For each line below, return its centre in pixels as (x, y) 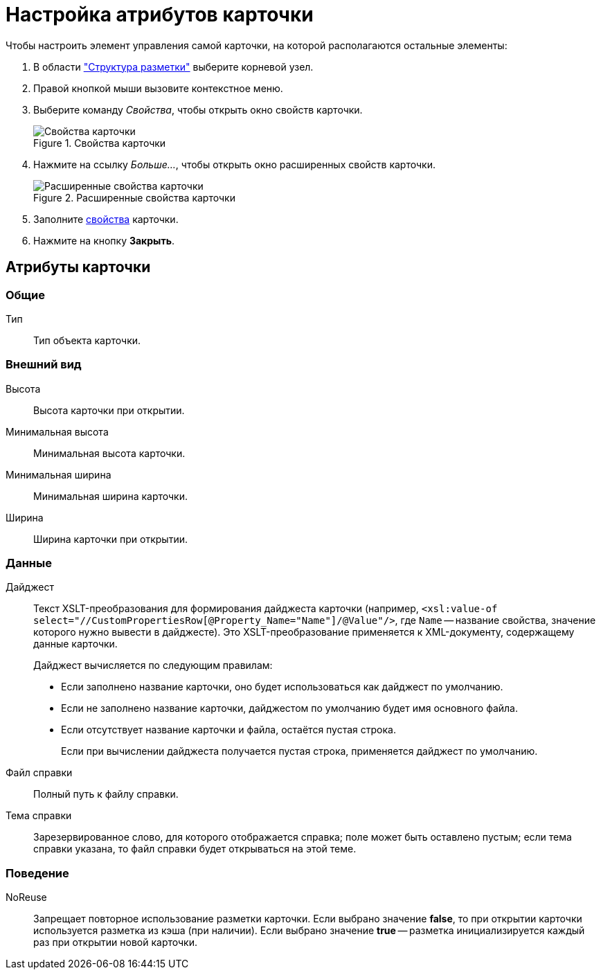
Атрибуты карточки (78, 267)
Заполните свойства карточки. (106, 219)
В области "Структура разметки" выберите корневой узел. (173, 66)
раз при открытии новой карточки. (115, 942)
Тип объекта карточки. (87, 340)
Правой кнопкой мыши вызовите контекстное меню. (158, 88)
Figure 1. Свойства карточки (100, 143)
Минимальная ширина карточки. (110, 496)
